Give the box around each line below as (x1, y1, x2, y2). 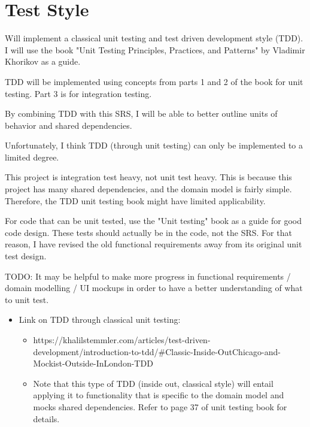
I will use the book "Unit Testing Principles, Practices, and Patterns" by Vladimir (5, 43, 305, 56)
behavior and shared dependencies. (5, 119, 132, 131)
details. (33, 412, 60, 425)
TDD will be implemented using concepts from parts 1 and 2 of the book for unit (5, 75, 303, 87)
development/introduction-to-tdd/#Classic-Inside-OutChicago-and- (33, 345, 281, 358)
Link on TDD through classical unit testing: (19, 313, 181, 326)
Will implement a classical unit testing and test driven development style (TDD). (5, 32, 303, 44)
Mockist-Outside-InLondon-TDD (33, 357, 153, 370)
